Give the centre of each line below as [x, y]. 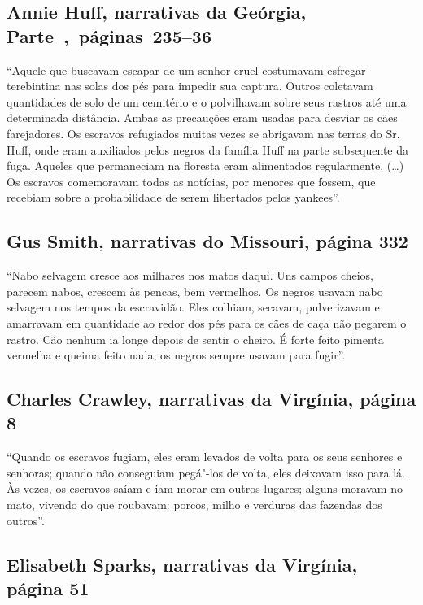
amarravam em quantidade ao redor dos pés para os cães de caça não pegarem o [207, 322]
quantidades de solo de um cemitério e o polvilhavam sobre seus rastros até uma [207, 101]
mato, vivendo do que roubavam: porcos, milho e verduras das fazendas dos [194, 505]
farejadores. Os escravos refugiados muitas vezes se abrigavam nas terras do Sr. [203, 133]
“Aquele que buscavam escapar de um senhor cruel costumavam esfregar [186, 70]
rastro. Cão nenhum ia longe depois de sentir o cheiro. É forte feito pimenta [195, 339]
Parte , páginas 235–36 [109, 35]
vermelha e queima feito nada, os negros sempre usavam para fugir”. [176, 355]
